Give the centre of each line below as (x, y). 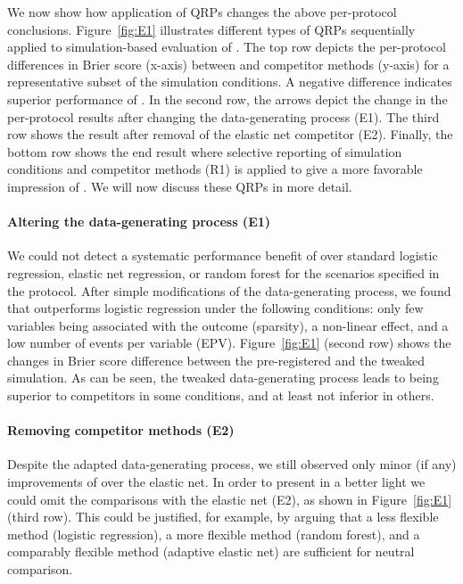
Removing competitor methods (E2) (121, 430)
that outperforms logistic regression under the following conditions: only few (215, 308)
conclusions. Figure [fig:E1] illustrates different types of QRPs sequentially (211, 29)
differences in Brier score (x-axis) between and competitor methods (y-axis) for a (228, 64)
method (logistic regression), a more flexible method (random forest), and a (214, 534)
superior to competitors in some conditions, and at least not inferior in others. (221, 395)
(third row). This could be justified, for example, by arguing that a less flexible (223, 517)
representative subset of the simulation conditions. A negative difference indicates (230, 82)
